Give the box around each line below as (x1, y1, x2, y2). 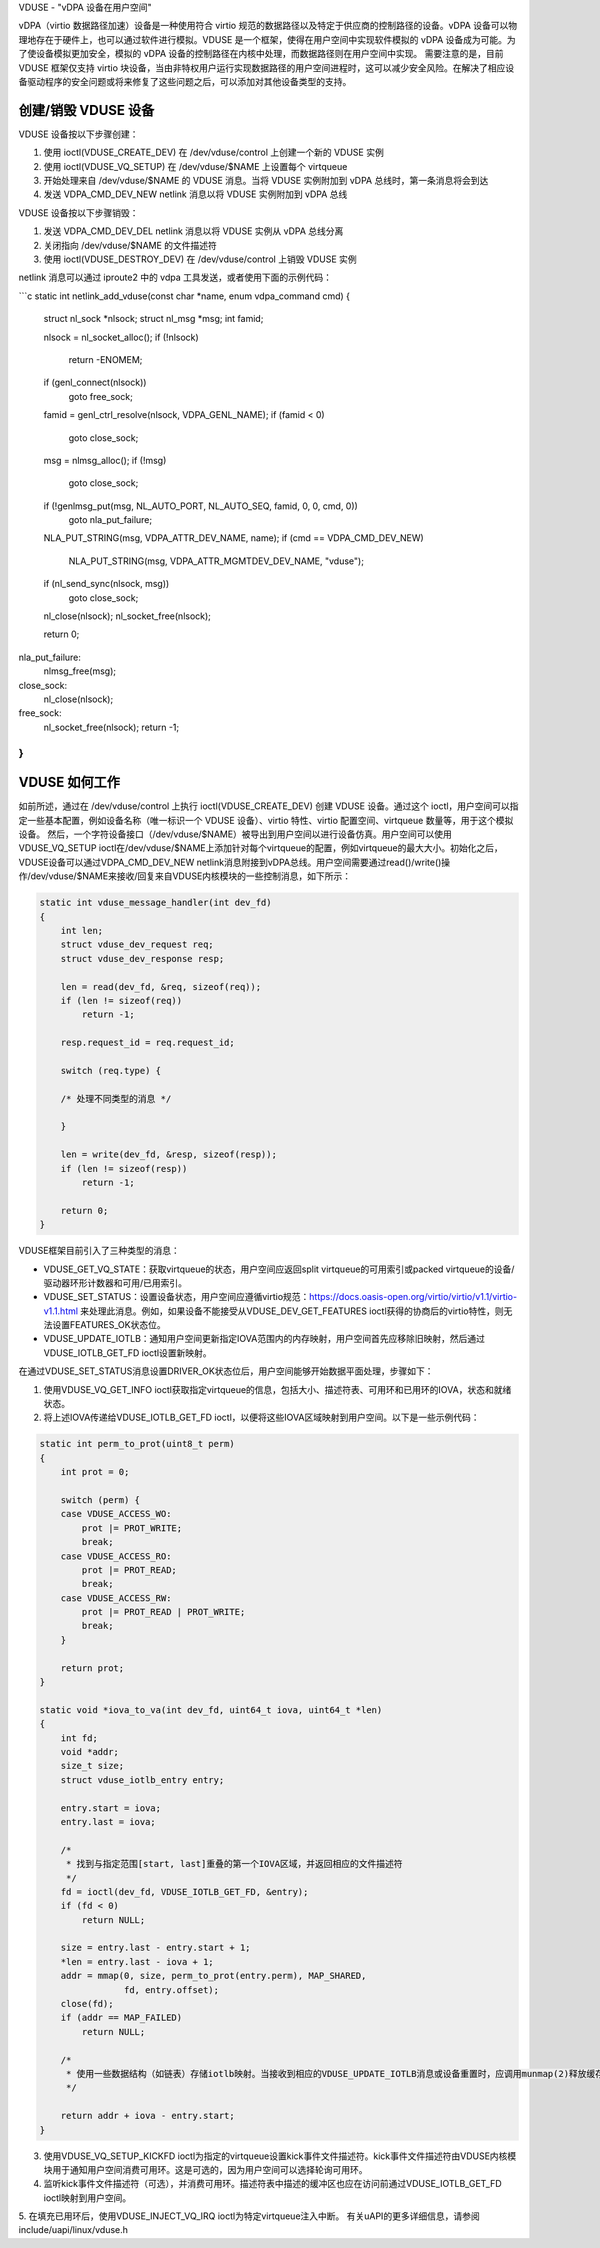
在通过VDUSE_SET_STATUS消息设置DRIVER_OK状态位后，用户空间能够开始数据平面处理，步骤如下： (18, 1365, 434, 1377)
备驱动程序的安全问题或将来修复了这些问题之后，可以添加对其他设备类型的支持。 (18, 75, 352, 87)
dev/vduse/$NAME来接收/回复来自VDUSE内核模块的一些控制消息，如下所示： (30, 870, 352, 882)
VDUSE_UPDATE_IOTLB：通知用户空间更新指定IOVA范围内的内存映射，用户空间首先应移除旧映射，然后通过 (43, 1333, 485, 1345)
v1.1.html (43, 1305, 79, 1317)
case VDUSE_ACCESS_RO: (60, 1550, 172, 1562)
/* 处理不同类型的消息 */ (60, 1093, 172, 1104)
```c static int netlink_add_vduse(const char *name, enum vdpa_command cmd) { (18, 290, 350, 302)
